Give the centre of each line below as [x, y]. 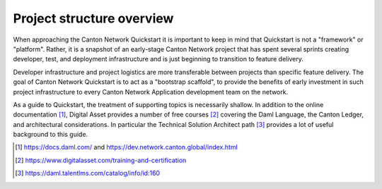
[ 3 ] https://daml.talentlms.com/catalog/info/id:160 [88, 173]
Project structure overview [93, 18]
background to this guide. [51, 135]
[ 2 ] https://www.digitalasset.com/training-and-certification [101, 160]
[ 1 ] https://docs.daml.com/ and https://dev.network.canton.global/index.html [127, 147]
